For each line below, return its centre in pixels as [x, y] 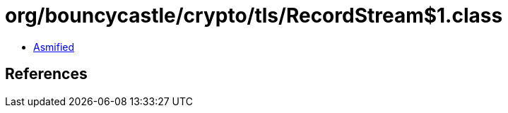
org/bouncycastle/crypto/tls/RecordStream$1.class [254, 16]
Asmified [54, 47]
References [46, 74]
